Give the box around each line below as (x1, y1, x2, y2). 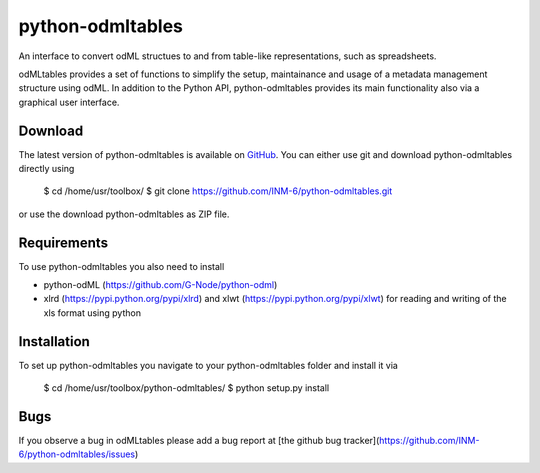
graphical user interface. (18, 96, 120, 108)
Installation (18, 333, 90, 350)
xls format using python (43, 306, 142, 319)
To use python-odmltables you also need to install (18, 260, 225, 272)
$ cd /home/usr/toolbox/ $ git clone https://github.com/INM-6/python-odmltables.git (43, 185, 393, 197)
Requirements (18, 234, 109, 251)
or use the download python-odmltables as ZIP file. (18, 208, 230, 220)
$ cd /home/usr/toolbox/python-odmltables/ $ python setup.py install (43, 382, 330, 394)
